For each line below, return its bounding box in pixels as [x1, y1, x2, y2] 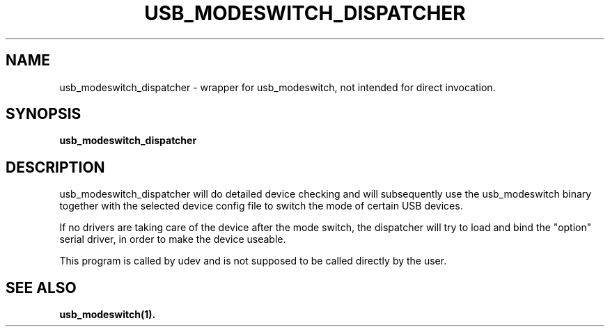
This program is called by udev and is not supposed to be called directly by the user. [59, 255, 447, 267]
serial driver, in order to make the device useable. [59, 233, 286, 246]
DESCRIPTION [6, 158, 105, 176]
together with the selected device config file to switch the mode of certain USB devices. [59, 200, 463, 212]
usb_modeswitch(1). [59, 308, 156, 321]
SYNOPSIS [6, 105, 81, 123]
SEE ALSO [6, 278, 77, 297]
